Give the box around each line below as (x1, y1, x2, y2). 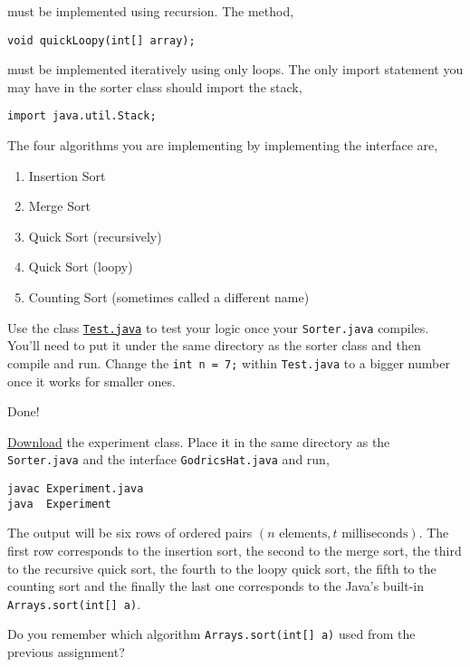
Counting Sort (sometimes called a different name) (28, 288, 310, 307)
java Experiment (7, 497, 111, 510)
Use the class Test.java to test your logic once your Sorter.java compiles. (7, 318, 429, 337)
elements (279, 528, 328, 541)
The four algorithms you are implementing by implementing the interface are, (7, 136, 438, 155)
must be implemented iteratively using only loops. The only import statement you (7, 60, 464, 79)
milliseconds (341, 528, 408, 541)
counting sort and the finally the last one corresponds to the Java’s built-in (7, 576, 424, 596)
